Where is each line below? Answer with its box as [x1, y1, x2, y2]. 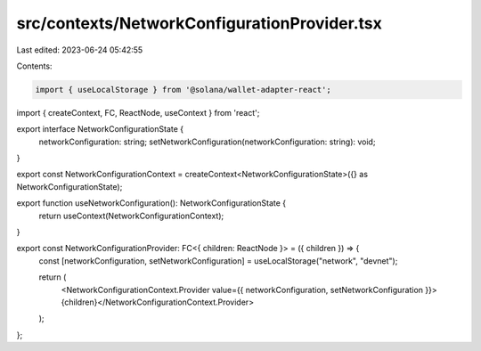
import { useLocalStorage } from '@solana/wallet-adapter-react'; [35, 85, 331, 94]
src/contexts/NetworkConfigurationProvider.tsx [16, 13, 383, 33]
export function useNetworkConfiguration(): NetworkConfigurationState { [16, 198, 287, 208]
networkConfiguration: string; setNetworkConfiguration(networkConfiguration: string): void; [38, 136, 376, 147]
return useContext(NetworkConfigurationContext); [38, 210, 224, 221]
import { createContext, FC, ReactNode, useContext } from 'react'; [16, 107, 260, 118]
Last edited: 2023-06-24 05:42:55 [16, 45, 143, 55]
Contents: [16, 61, 53, 71]
